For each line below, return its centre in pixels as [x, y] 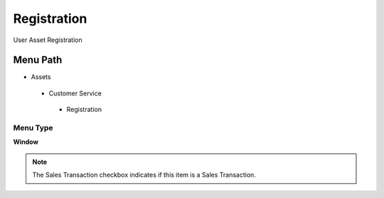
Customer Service [75, 93]
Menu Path [38, 60]
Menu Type [33, 128]
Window [26, 142]
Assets [41, 77]
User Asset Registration [48, 40]
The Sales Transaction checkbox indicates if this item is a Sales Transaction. [144, 175]
